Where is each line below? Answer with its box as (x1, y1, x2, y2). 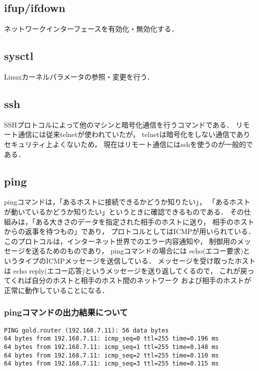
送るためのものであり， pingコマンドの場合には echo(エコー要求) (31, 245, 243, 256)
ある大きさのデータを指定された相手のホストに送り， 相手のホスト (35, 216, 254, 226)
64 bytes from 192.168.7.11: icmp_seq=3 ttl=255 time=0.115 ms (4, 360, 219, 367)
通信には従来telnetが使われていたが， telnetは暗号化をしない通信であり (17, 129, 250, 139)
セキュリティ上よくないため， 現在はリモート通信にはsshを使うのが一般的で (4, 138, 253, 149)
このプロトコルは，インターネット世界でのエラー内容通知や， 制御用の (4, 235, 237, 246)
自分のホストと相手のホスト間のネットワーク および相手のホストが (31, 275, 251, 285)
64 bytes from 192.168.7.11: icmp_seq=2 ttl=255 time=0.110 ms (4, 351, 219, 359)
